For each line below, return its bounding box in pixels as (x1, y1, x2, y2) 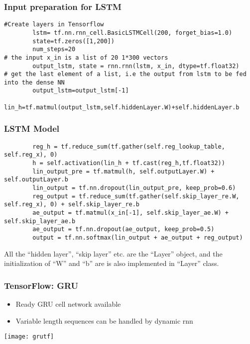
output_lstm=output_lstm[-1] (32, 87, 129, 94)
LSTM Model (4, 122, 60, 135)
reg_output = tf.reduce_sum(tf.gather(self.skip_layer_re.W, (32, 192, 240, 200)
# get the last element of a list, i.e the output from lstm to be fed (4, 71, 247, 78)
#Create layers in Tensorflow (4, 21, 104, 28)
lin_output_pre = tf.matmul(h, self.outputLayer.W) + (32, 168, 215, 175)
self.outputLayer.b (4, 176, 68, 183)
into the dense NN (4, 79, 65, 86)
